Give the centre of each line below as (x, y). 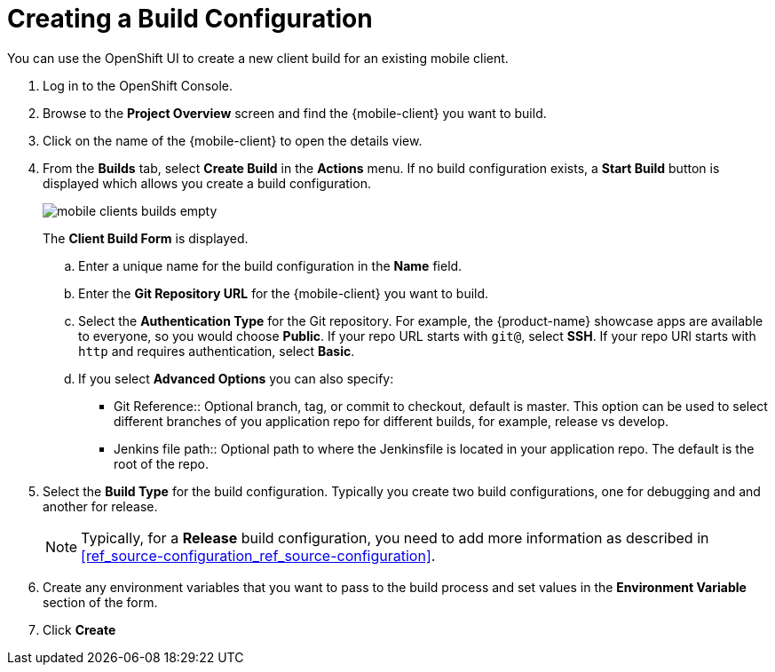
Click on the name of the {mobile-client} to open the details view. (233, 140)
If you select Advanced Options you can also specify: (236, 378)
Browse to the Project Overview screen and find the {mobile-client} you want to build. (295, 113)
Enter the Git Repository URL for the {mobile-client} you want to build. (284, 293)
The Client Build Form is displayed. (146, 238)
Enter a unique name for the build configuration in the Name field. (270, 265)
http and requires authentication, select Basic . (217, 351)
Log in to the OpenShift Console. (138, 85)
